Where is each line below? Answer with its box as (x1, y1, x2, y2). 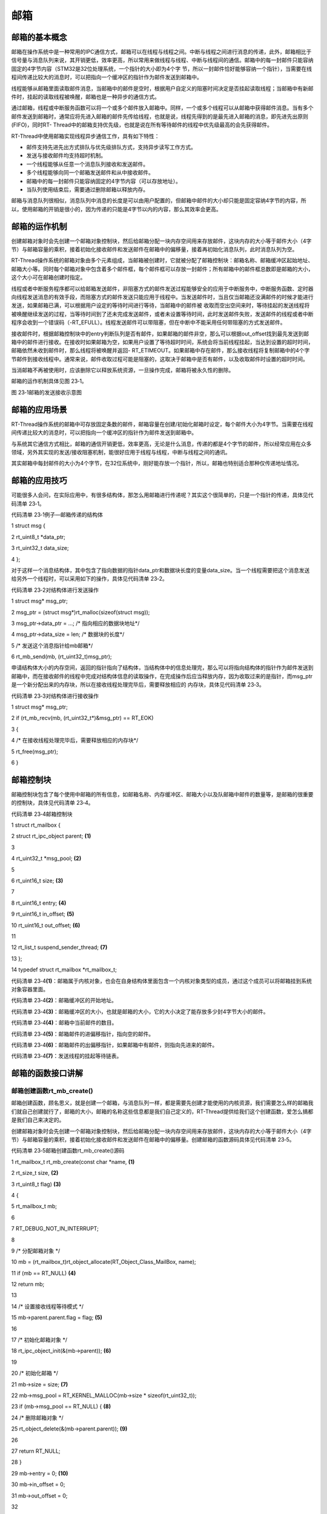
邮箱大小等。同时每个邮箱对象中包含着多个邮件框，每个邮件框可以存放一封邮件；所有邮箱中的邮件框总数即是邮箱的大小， (11, 265, 314, 273)
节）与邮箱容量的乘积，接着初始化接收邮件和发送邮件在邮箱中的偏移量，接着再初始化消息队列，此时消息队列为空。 (11, 246, 298, 253)
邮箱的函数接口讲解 (11, 1068, 83, 1079)
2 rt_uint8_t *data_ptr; (11, 533, 66, 540)
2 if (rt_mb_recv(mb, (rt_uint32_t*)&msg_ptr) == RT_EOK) (11, 715, 154, 722)
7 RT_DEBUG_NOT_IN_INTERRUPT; (11, 1225, 99, 1232)
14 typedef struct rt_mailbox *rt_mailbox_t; (11, 966, 117, 973)
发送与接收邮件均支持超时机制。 (26, 152, 106, 159)
